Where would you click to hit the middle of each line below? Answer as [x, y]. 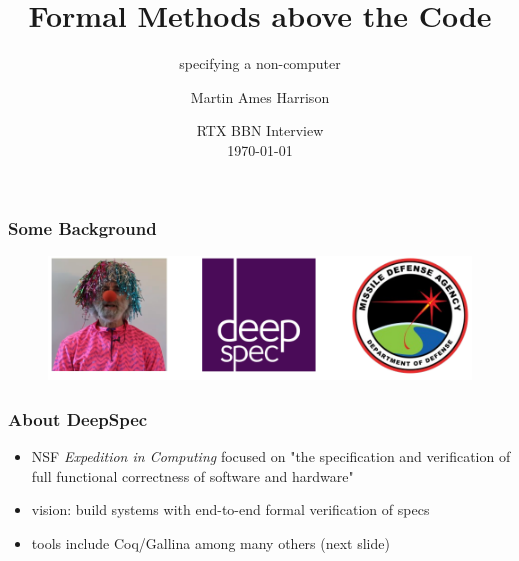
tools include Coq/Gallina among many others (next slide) [210, 542]
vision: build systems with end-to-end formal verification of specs [230, 509]
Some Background [82, 227]
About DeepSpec [78, 418]
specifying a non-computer [260, 63]
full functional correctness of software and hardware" [192, 475]
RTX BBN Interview [260, 130]
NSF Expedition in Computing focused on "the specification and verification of [271, 456]
